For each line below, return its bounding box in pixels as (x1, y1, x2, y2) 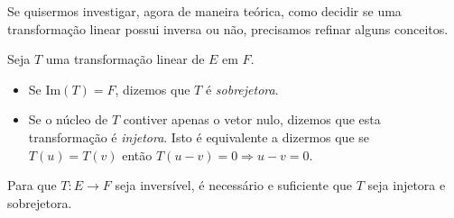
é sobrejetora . (205, 79, 279, 98)
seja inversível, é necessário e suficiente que (115, 176, 353, 195)
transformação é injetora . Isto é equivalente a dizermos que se (28, 127, 370, 146)
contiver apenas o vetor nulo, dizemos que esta (123, 110, 381, 129)
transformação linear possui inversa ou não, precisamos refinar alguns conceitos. (7, 19, 449, 38)
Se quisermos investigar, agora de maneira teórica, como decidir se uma (7, 2, 402, 20)
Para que (7, 176, 57, 195)
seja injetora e (367, 176, 446, 195)
